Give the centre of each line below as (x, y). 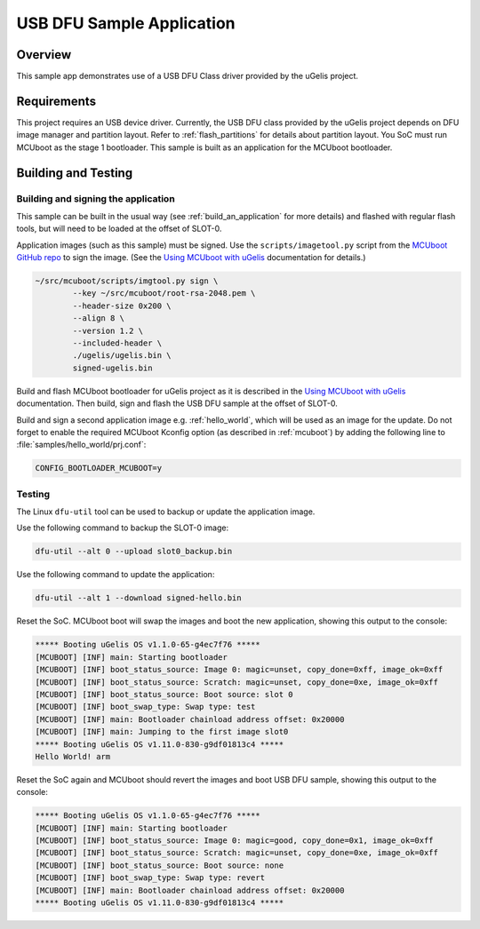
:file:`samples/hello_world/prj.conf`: (81, 445)
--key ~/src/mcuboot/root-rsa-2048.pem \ (164, 294)
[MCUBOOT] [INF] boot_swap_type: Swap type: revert (150, 878)
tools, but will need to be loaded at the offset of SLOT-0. (119, 229)
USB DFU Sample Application (126, 23)
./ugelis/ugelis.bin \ (122, 356)
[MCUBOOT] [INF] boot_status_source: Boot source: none (160, 865)
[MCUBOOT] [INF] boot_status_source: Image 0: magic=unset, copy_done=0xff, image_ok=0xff (239, 670)
